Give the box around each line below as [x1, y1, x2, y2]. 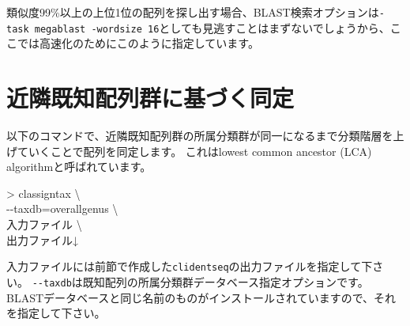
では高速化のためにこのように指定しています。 [17, 35, 259, 51]
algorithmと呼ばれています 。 [6, 158, 152, 175]
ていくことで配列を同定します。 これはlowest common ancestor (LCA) [17, 142, 372, 159]
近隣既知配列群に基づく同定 [6, 81, 295, 114]
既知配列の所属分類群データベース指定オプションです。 [82, 273, 369, 290]
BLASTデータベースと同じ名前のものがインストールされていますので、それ [6, 289, 397, 305]
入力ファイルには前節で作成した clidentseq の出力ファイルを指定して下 [6, 258, 373, 275]
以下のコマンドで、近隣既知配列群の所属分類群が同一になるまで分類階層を [6, 127, 393, 144]
